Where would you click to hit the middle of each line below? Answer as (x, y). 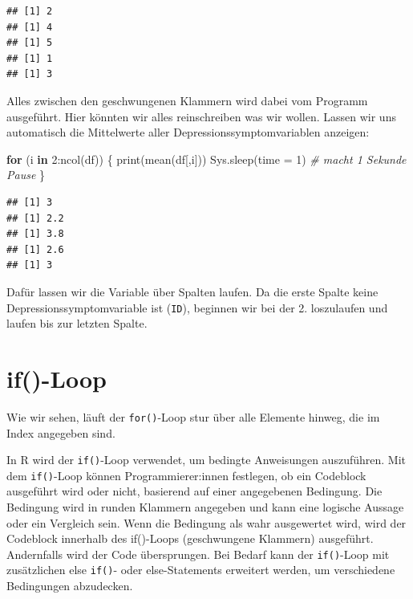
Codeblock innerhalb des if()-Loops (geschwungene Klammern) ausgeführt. (190, 538)
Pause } (26, 175)
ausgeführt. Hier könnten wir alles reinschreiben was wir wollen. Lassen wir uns (201, 116)
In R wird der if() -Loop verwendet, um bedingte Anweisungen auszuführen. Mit (206, 460)
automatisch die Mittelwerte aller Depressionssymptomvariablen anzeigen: (188, 132)
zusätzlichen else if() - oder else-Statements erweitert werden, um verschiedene (201, 570)
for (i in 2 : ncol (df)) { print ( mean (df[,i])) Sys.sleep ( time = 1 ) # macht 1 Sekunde (206, 159)
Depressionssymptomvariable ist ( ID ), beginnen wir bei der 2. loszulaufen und (197, 307)
